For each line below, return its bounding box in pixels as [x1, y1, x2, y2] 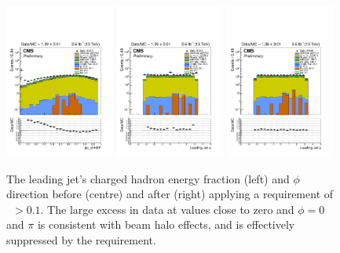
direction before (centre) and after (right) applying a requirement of [6, 186, 334, 202]
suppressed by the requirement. [6, 231, 156, 248]
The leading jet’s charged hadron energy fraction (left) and [6, 170, 290, 186]
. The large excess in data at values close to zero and [40, 201, 294, 217]
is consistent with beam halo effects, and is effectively [37, 216, 295, 233]
